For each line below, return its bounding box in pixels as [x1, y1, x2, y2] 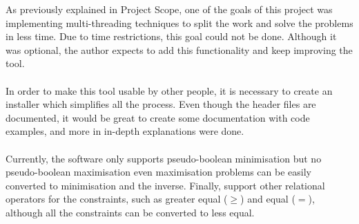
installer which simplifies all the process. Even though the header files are [6, 97, 316, 111]
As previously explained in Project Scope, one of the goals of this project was [6, 2, 333, 16]
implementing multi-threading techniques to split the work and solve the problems [6, 15, 353, 30]
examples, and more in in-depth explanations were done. [6, 124, 244, 138]
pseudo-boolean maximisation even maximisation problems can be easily [6, 165, 311, 179]
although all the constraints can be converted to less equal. [6, 205, 255, 219]
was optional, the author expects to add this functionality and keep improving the [6, 42, 353, 57]
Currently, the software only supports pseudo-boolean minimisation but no [6, 151, 322, 165]
